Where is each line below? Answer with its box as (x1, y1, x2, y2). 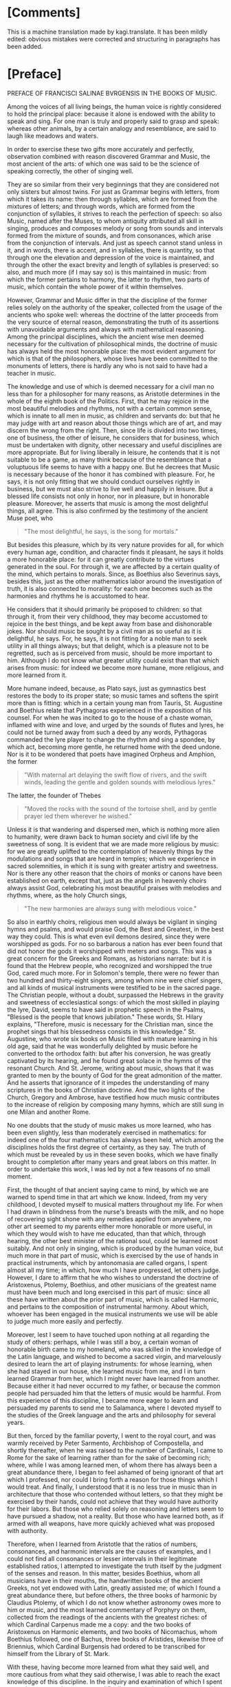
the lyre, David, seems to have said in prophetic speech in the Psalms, (7, 1005, 206, 1013)
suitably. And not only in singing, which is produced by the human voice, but (7, 1244, 223, 1252)
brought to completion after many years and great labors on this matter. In (7, 1157, 217, 1165)
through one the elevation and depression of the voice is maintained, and (7, 253, 214, 261)
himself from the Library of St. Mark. (7, 1649, 110, 1657)
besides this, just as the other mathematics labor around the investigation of (7, 577, 223, 585)
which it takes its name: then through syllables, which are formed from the (7, 195, 218, 203)
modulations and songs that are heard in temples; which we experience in (7, 855, 217, 863)
